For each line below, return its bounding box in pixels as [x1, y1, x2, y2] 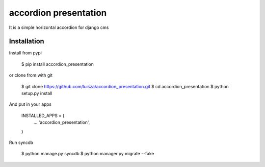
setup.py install [21, 91, 53, 96]
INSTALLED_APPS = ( [21, 113, 65, 119]
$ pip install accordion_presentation [21, 61, 94, 67]
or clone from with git [9, 72, 53, 78]
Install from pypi [9, 50, 42, 56]
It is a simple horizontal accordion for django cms [9, 24, 109, 30]
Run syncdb [9, 140, 34, 145]
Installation [9, 37, 44, 46]
